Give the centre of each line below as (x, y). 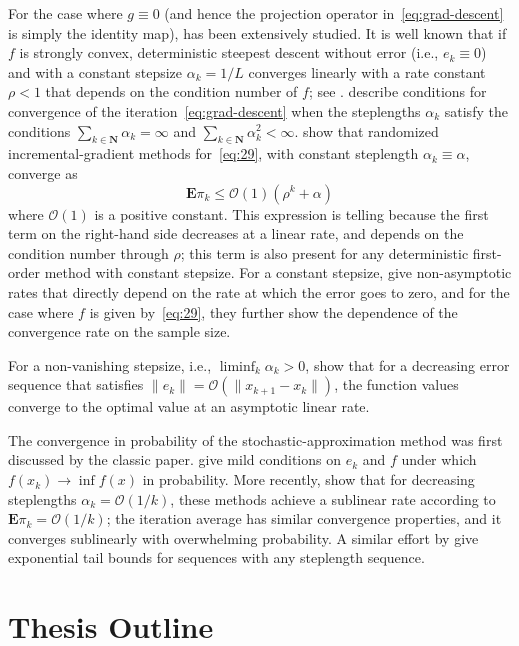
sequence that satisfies (76, 384)
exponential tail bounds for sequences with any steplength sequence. (216, 557)
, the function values (396, 384)
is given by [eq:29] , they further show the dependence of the (273, 311)
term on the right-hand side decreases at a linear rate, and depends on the (236, 233)
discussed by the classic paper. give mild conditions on (174, 459)
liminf (237, 366)
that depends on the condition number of (171, 91)
